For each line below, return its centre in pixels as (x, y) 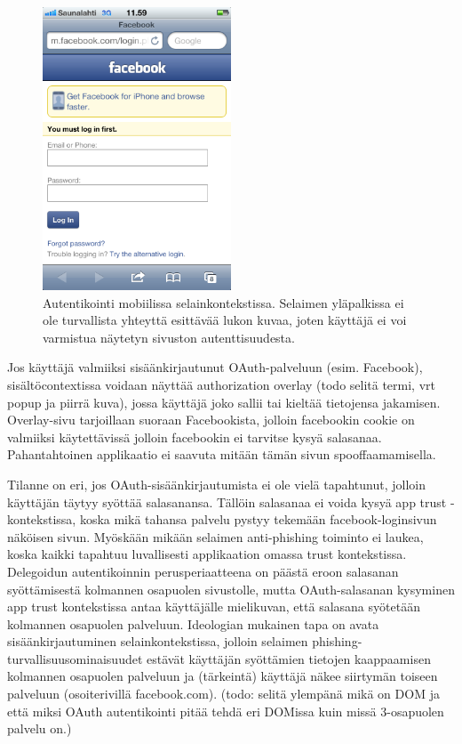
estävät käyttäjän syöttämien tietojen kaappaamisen (289, 658)
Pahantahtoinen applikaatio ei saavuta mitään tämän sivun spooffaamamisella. (222, 454)
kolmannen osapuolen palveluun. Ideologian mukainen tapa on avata (193, 623)
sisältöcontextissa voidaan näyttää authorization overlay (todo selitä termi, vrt (222, 384)
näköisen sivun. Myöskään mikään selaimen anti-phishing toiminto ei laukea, (215, 536)
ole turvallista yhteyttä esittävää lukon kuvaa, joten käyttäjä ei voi (225, 320)
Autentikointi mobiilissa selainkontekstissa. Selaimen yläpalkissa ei (223, 302)
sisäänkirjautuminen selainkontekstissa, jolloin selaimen (158, 641)
